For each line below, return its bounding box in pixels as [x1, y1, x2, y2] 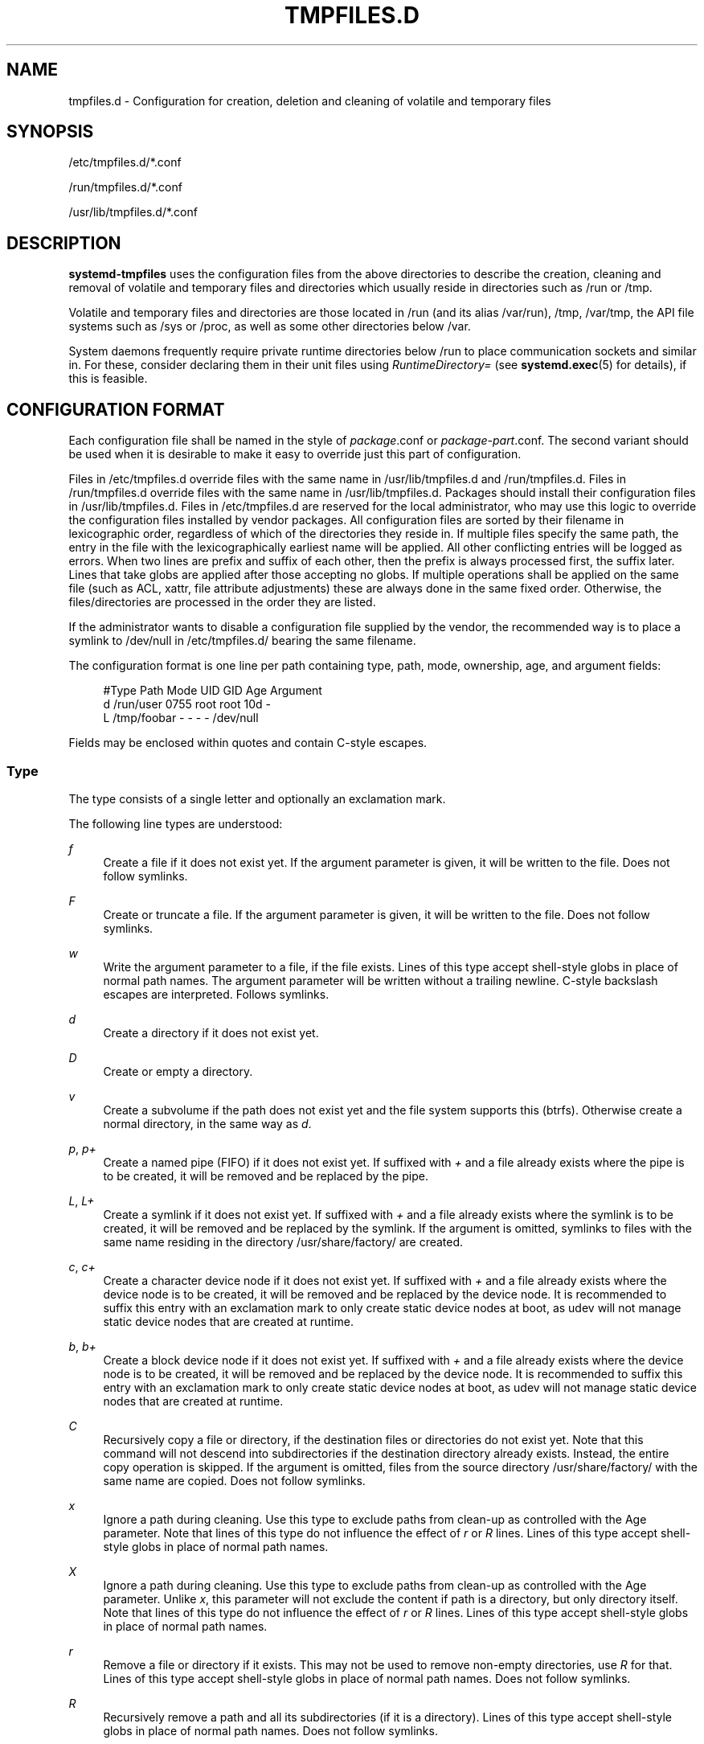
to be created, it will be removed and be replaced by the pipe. [103, 1168, 428, 1183]
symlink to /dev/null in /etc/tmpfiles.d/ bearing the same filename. [68, 634, 416, 648]
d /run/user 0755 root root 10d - [103, 697, 271, 712]
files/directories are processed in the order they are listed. [68, 595, 376, 609]
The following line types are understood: [68, 816, 283, 831]
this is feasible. [68, 371, 148, 386]
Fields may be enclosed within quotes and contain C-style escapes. [68, 736, 428, 750]
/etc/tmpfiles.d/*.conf [68, 155, 182, 170]
